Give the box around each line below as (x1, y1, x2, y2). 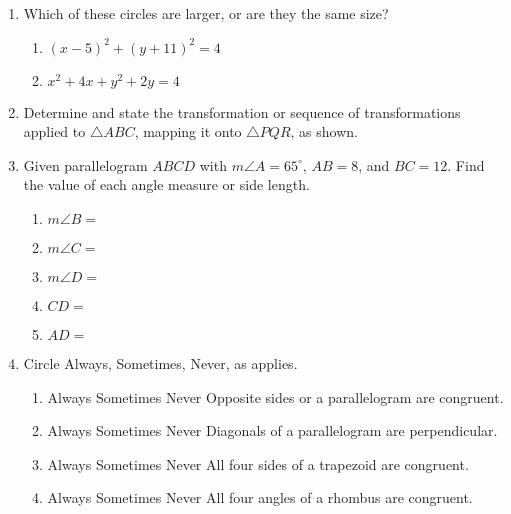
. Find (447, 154, 485, 175)
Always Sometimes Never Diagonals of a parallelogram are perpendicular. (47, 420, 498, 441)
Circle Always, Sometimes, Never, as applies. (23, 352, 298, 373)
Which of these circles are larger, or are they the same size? (23, 3, 389, 23)
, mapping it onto (134, 121, 242, 142)
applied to (23, 121, 86, 142)
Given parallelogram (23, 154, 148, 175)
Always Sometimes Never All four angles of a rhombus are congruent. (47, 487, 473, 508)
